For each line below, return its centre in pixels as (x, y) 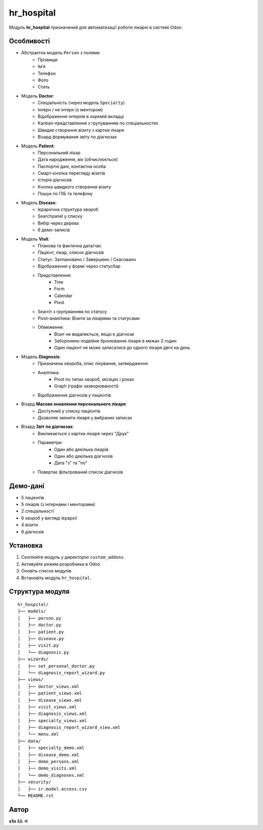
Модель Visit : (35, 239)
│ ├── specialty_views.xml (52, 720)
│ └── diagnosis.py (43, 652)
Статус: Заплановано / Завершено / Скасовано (87, 259)
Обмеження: (51, 327)
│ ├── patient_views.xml (50, 693)
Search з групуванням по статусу (72, 311)
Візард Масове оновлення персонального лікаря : (74, 404)
